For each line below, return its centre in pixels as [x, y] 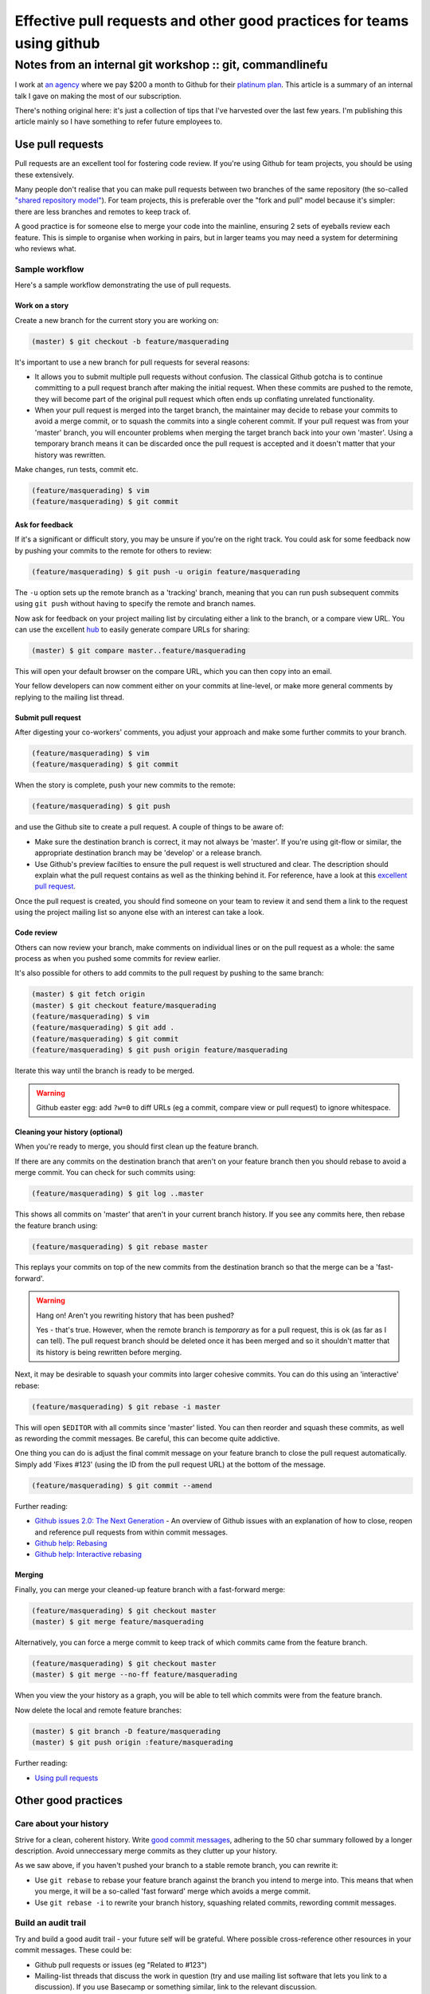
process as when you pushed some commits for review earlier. [117, 958]
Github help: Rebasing [71, 1543]
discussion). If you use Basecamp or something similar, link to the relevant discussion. [176, 1987]
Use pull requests [59, 145]
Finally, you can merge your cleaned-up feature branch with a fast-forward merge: [150, 1589]
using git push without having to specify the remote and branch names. [135, 604]
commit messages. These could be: [73, 1950]
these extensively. [45, 175]
